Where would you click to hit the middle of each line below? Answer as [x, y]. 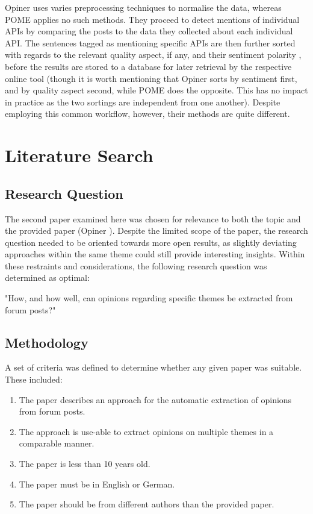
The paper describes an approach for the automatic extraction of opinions [155, 399]
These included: [34, 379]
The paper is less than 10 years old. [85, 464]
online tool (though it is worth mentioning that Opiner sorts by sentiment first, [151, 78]
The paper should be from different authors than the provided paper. [147, 504]
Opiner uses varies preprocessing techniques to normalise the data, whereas [143, 7]
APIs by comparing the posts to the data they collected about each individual [149, 31]
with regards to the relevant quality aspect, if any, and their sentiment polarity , [153, 55]
